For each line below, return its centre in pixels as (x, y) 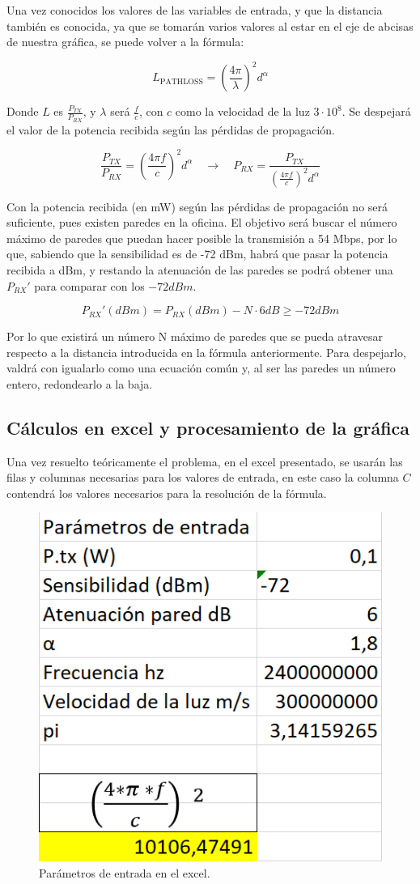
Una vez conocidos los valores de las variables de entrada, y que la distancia (195, 10)
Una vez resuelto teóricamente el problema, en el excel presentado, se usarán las (205, 461)
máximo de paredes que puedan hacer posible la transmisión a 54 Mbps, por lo (202, 238)
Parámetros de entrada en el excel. (125, 872)
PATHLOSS (181, 81)
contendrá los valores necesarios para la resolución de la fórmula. (167, 493)
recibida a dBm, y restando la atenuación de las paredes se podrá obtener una (200, 269)
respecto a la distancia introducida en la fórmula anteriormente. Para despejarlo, (206, 352)
